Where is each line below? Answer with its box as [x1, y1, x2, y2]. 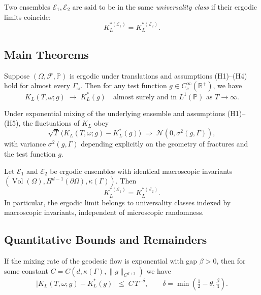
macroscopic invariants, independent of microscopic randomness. [4, 207, 204, 217]
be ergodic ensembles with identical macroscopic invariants [50, 165, 233, 176]
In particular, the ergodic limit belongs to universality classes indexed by [4, 197, 231, 207]
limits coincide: [4, 11, 51, 22]
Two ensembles [4, 2, 50, 12]
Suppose [4, 70, 30, 81]
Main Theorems [4, 46, 89, 62]
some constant [4, 265, 48, 276]
